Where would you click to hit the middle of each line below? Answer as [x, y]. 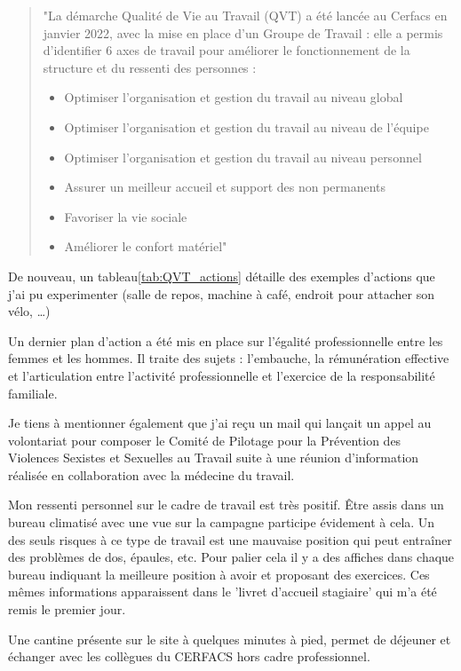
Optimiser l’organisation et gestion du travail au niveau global [234, 97]
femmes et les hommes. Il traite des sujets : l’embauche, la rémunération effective [229, 358]
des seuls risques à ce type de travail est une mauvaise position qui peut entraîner [230, 539]
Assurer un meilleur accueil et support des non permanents [225, 187]
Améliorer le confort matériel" [146, 246]
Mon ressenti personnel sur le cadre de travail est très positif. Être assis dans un [226, 505]
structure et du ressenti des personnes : [150, 67]
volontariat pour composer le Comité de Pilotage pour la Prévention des [205, 440]
